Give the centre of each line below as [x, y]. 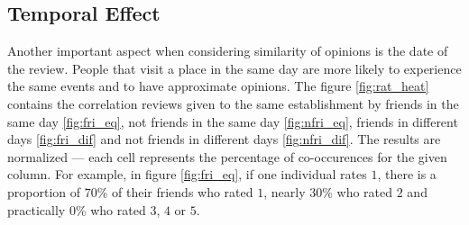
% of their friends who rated [175, 191]
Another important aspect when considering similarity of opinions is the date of [228, 51]
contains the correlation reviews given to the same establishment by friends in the [233, 103]
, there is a [407, 174]
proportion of [44, 191]
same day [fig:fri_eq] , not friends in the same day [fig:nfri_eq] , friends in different [233, 121]
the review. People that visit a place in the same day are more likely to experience [234, 68]
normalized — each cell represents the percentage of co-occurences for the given [227, 156]
